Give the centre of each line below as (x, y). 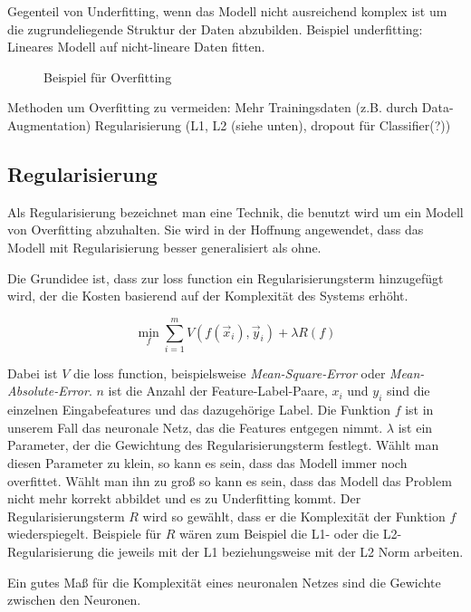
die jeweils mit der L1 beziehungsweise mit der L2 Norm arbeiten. (280, 551)
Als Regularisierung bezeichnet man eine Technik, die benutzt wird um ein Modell (235, 211)
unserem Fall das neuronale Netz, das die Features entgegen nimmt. (195, 427)
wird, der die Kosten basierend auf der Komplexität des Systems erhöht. (208, 296)
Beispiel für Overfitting (108, 76)
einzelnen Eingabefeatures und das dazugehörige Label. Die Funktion (199, 410)
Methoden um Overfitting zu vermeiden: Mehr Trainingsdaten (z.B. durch (213, 107)
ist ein (415, 427)
